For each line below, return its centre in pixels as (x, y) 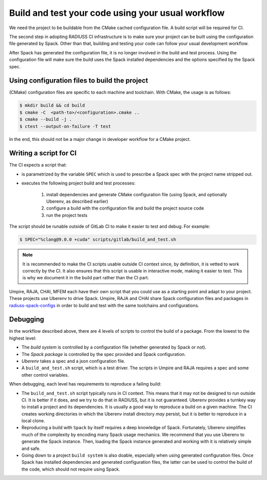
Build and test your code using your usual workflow (117, 13)
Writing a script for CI (43, 153)
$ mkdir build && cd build (52, 106)
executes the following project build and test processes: (79, 183)
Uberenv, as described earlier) (77, 201)
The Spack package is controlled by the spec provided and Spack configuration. (104, 354)
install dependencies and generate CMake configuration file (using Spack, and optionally (137, 194)
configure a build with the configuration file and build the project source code (125, 208)
